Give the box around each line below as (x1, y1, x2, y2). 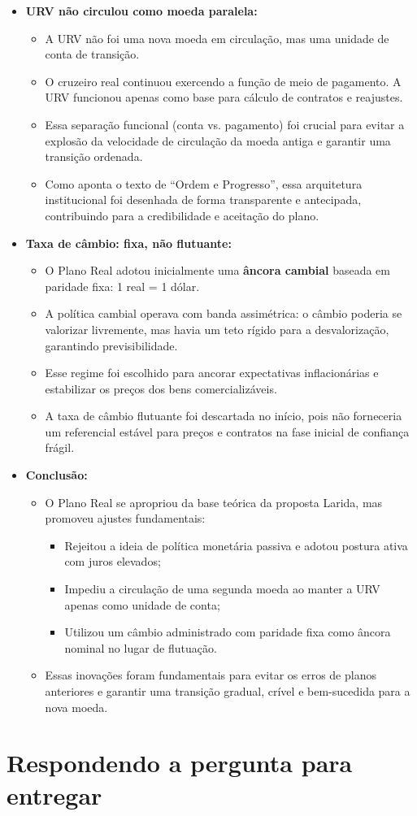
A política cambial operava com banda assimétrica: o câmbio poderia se (45, 305, 402, 322)
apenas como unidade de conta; (64, 596, 220, 613)
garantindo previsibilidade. (45, 336, 178, 354)
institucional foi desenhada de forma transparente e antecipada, (45, 191, 362, 208)
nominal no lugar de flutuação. (64, 639, 217, 656)
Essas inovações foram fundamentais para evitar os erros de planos (45, 666, 376, 684)
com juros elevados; (64, 553, 161, 570)
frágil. (45, 439, 75, 456)
